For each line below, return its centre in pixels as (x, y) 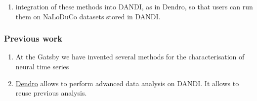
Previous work (33, 38)
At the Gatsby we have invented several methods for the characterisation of (130, 57)
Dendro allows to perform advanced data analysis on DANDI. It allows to (127, 83)
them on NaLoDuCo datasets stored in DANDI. (88, 16)
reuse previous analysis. (51, 93)
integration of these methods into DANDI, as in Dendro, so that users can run (134, 6)
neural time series (42, 66)
